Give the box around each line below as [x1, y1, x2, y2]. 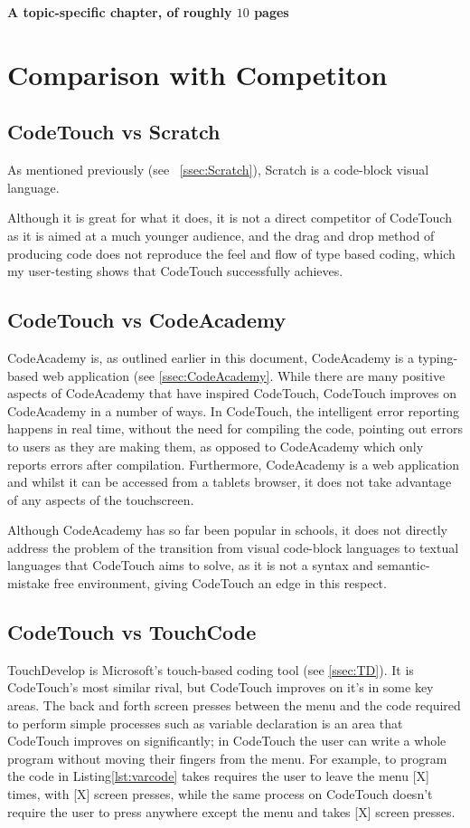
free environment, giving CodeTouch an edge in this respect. [53, 574, 387, 593]
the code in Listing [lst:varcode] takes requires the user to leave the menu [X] [7, 766, 429, 785]
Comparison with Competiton [7, 55, 388, 92]
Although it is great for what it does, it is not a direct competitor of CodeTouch [7, 208, 452, 227]
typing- [418, 347, 458, 366]
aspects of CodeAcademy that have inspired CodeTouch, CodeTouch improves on [7, 384, 456, 403]
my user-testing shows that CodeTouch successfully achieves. [7, 262, 343, 281]
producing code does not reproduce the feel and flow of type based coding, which [7, 243, 456, 262]
